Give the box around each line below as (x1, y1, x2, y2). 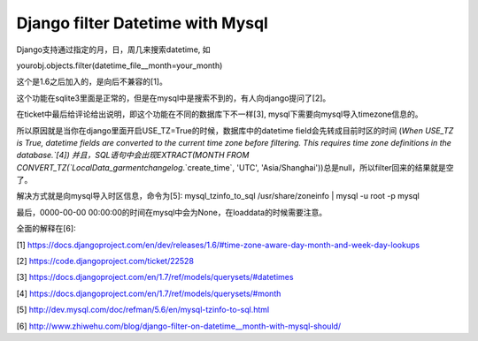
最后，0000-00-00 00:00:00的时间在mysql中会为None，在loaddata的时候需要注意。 (16, 207, 328, 217)
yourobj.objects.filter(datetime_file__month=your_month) (16, 60, 223, 71)
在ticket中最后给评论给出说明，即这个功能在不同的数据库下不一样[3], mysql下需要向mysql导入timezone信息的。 (16, 109, 424, 119)
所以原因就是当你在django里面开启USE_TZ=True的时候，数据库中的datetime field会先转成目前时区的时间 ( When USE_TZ (16, 125, 454, 136)
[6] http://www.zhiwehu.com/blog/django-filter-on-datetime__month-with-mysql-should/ (16, 321, 342, 331)
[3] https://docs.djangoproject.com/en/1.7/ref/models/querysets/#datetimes (16, 272, 294, 283)
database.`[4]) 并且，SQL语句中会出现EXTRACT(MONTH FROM (16, 150, 250, 161)
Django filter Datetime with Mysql (16, 13, 269, 33)
